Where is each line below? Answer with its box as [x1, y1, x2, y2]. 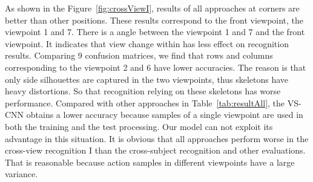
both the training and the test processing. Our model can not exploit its [5, 120, 273, 132]
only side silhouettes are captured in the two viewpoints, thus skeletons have [5, 73, 289, 85]
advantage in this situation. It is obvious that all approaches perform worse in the [5, 132, 309, 145]
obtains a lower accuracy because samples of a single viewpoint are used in [26, 108, 303, 121]
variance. [5, 167, 38, 180]
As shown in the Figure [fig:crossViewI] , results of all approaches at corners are [5, 2, 300, 14]
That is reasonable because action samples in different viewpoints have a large [5, 155, 295, 168]
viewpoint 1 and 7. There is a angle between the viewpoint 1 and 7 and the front [5, 25, 305, 38]
